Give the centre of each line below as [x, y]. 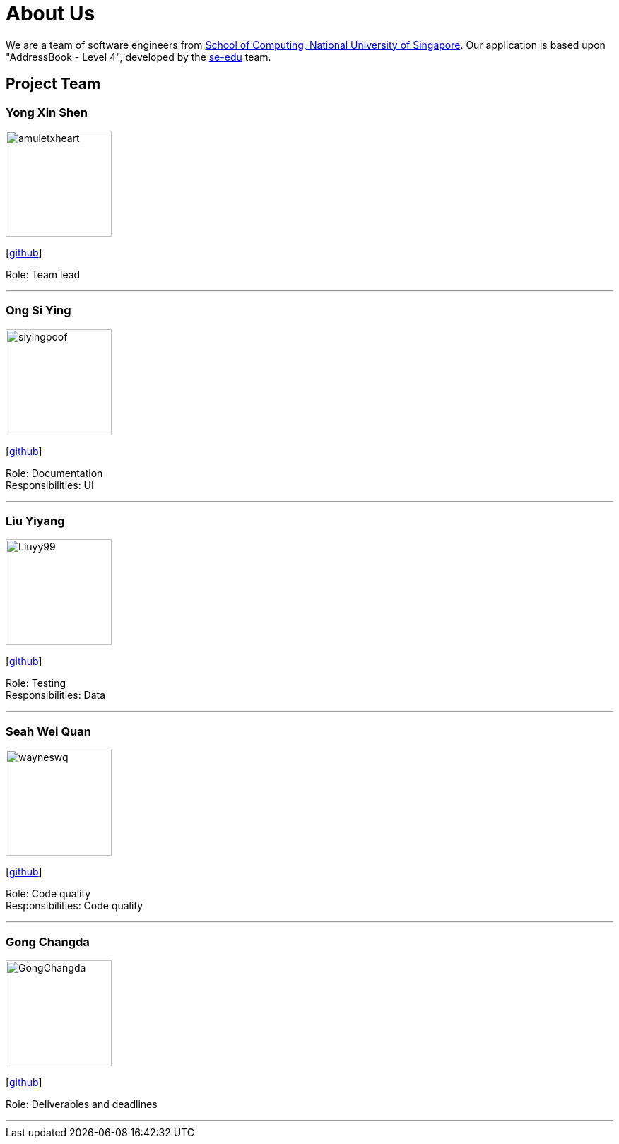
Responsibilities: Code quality [75, 906]
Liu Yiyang [35, 521]
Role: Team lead [43, 274]
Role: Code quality [48, 894]
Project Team [53, 84]
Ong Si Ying [39, 311]
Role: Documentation [54, 473]
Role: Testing [36, 683]
